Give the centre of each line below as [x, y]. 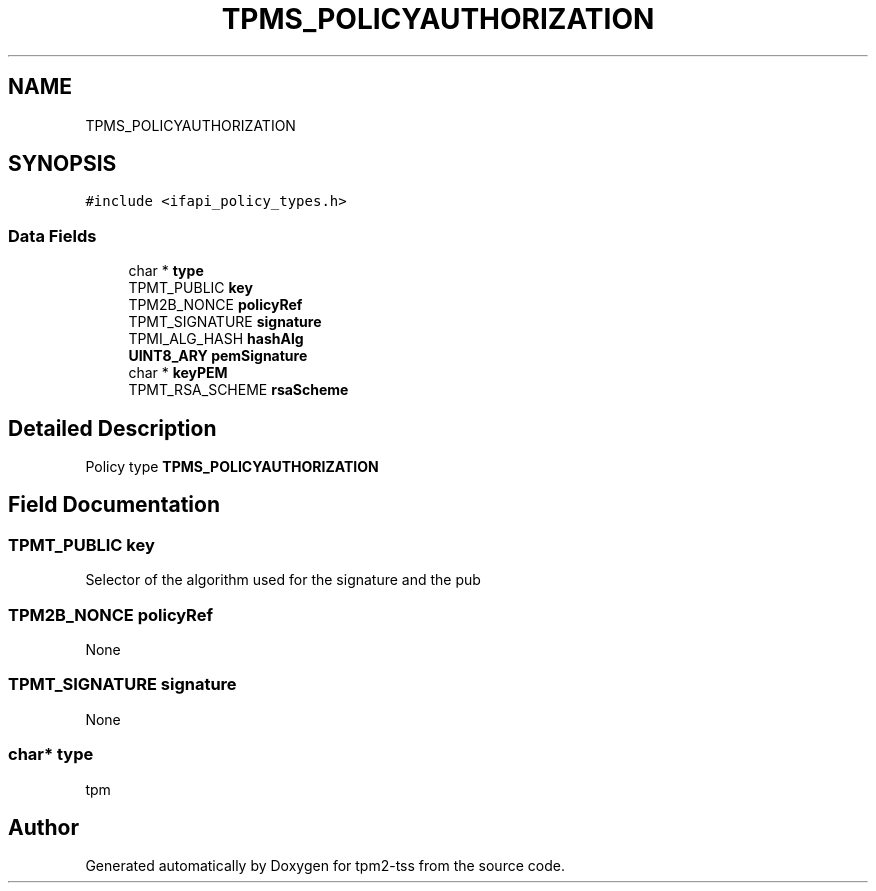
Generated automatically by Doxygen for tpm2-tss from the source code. [325, 866]
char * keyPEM [178, 373]
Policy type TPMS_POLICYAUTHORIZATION [232, 467]
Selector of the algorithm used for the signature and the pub [283, 580]
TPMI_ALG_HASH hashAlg [216, 339]
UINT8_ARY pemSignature [218, 356]
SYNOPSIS [62, 164]
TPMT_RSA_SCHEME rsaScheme [238, 390]
